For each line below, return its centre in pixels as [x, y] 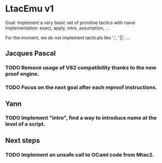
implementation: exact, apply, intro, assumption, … [57, 28]
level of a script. [25, 124]
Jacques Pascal [31, 53]
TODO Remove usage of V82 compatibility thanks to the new [81, 68]
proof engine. [22, 74]
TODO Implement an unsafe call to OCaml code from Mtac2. [80, 154]
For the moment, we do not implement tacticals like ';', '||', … [68, 38]
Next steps [23, 140]
